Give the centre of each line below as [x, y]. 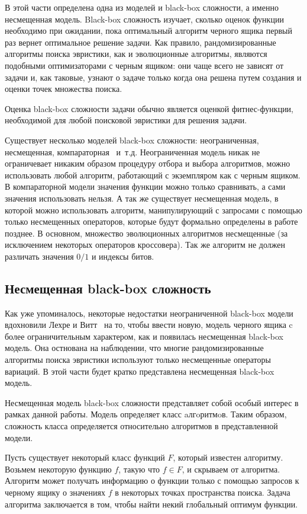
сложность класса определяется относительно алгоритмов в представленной [141, 426]
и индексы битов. [123, 256]
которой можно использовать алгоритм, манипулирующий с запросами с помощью [153, 210]
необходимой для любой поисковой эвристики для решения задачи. [126, 120]
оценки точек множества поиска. [64, 89]
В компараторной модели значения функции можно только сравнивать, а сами [145, 186]
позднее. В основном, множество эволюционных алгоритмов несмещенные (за [146, 233]
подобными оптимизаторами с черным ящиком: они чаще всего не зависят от [144, 65]
